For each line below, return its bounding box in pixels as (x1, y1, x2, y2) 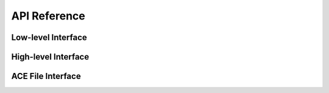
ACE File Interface (11, 71, 82, 81)
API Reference (11, 9, 85, 22)
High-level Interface (11, 52, 90, 62)
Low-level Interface (11, 32, 88, 43)
